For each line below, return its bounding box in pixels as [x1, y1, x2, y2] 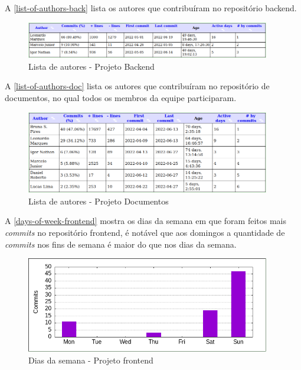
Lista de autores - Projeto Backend [28, 60, 155, 72]
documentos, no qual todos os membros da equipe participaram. [5, 91, 237, 103]
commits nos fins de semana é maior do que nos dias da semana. [5, 238, 237, 250]
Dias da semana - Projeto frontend [28, 354, 153, 366]
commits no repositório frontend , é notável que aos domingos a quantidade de [5, 226, 285, 238]
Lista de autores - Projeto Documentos [28, 194, 169, 207]
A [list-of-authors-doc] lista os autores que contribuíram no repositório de [5, 80, 270, 92]
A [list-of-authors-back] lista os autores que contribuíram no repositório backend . [5, 2, 297, 14]
